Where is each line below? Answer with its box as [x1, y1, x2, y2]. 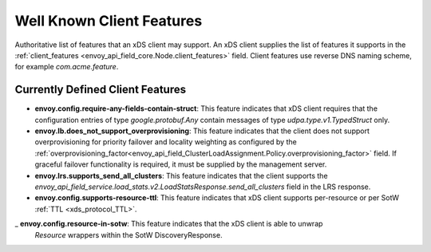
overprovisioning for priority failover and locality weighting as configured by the [34, 137, 297, 147]
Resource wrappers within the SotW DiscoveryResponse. [34, 230, 223, 239]
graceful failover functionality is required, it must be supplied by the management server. [34, 159, 327, 169]
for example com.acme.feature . [14, 62, 119, 72]
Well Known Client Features [14, 12, 203, 30]
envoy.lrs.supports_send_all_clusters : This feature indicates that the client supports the [34, 171, 328, 180]
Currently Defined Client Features [14, 83, 187, 96]
